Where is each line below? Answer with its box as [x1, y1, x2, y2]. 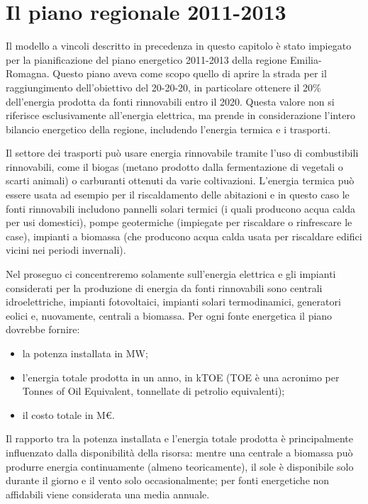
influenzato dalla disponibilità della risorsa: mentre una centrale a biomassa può [6, 444, 353, 459]
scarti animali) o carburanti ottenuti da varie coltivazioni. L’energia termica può [6, 173, 355, 188]
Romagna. [6, 66, 50, 81]
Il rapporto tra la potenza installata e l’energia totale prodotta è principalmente [6, 431, 353, 446]
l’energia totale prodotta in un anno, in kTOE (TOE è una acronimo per [22, 369, 340, 384]
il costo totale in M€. [22, 407, 115, 422]
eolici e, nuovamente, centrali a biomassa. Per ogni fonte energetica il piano [6, 308, 333, 323]
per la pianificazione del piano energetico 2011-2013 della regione [6, 52, 287, 67]
